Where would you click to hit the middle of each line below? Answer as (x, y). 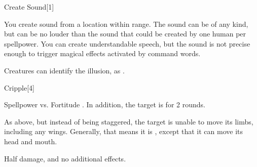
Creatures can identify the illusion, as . (64, 70)
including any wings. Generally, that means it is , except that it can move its (123, 131)
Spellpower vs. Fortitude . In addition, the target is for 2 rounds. (105, 105)
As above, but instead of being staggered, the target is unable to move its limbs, (129, 121)
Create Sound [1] (29, 7)
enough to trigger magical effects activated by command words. (102, 53)
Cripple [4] (19, 87)
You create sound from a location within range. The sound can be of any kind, (126, 24)
